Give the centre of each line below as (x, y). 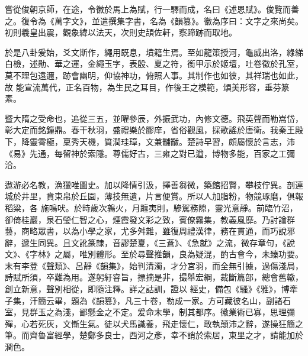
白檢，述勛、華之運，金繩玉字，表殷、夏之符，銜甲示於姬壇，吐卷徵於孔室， (154, 64)
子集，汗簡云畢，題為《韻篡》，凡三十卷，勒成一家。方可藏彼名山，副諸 (144, 300)
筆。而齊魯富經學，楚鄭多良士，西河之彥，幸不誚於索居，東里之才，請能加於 (154, 335)
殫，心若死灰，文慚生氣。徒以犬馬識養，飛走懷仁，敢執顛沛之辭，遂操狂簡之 (154, 323)
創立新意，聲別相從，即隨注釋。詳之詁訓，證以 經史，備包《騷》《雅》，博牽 (151, 289)
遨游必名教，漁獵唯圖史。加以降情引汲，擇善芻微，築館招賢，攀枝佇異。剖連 (154, 184)
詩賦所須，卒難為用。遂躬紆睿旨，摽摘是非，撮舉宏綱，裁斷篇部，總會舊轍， (154, 277)
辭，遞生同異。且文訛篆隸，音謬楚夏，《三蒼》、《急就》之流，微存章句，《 (146, 242)
